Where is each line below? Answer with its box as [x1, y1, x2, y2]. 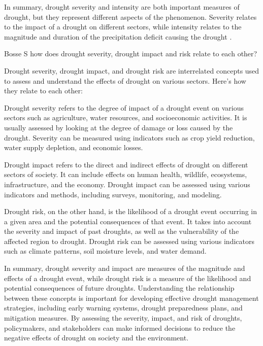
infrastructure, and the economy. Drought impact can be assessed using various [4, 179, 250, 189]
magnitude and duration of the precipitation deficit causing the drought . [4, 31, 232, 42]
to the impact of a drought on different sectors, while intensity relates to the [4, 21, 242, 32]
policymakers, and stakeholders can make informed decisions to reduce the [4, 322, 236, 333]
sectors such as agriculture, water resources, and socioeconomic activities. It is [4, 112, 247, 123]
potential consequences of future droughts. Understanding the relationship [4, 283, 235, 293]
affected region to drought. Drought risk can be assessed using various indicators [4, 235, 254, 246]
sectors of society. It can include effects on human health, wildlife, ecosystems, [4, 169, 247, 180]
